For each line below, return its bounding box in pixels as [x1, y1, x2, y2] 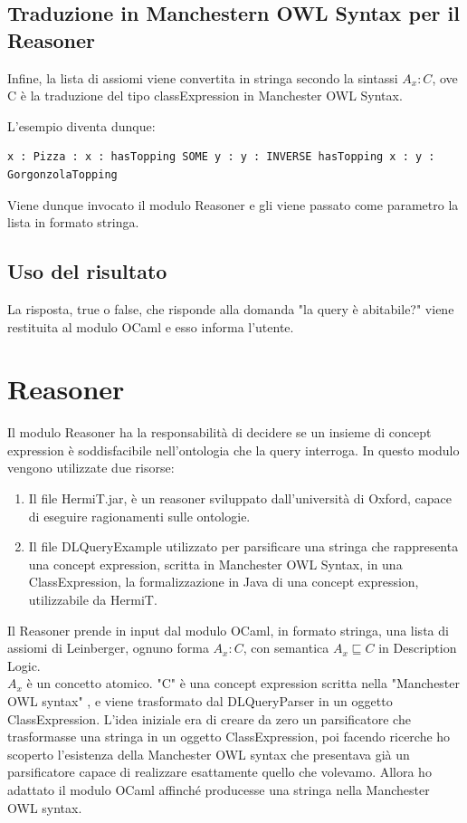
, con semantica [243, 638, 329, 657]
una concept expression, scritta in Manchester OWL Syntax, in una [28, 554, 403, 573]
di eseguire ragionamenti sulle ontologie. [28, 506, 251, 525]
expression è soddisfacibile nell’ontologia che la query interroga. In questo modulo [7, 440, 460, 459]
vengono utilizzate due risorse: [7, 458, 175, 477]
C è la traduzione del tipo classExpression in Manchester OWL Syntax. [7, 86, 403, 105]
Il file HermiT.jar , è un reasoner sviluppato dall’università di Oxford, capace [28, 489, 452, 508]
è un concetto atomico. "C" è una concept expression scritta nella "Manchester [26, 674, 461, 693]
